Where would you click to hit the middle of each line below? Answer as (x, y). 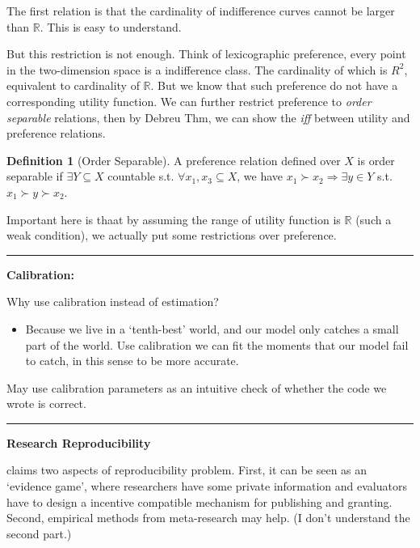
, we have (260, 176)
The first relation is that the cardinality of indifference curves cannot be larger (201, 11)
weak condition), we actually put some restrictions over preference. (172, 235)
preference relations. (56, 133)
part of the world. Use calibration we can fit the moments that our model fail (217, 344)
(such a (374, 219)
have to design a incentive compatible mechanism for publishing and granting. (199, 501)
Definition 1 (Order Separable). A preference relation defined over (174, 160)
